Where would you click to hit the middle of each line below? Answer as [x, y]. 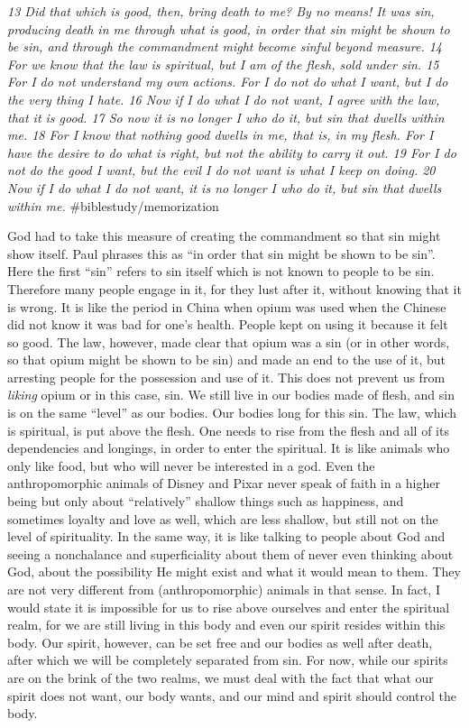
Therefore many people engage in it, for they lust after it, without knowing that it [234, 288]
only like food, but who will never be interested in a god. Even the [191, 465]
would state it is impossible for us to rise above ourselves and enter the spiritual [229, 607]
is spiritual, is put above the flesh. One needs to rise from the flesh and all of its [228, 430]
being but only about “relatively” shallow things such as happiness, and [206, 501]
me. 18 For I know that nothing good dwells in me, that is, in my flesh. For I [221, 135]
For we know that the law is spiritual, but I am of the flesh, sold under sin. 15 [223, 64]
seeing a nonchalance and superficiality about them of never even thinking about [230, 553]
